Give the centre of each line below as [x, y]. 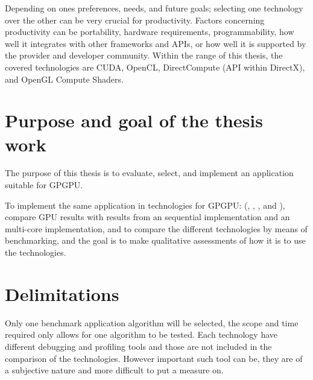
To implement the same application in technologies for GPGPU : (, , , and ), [145, 205]
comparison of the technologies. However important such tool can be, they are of [154, 358]
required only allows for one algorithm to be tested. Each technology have [141, 334]
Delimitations [62, 293]
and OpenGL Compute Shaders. [64, 79]
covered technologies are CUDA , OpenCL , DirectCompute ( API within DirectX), [155, 67]
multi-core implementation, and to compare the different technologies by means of [156, 228]
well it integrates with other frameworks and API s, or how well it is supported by [156, 43]
